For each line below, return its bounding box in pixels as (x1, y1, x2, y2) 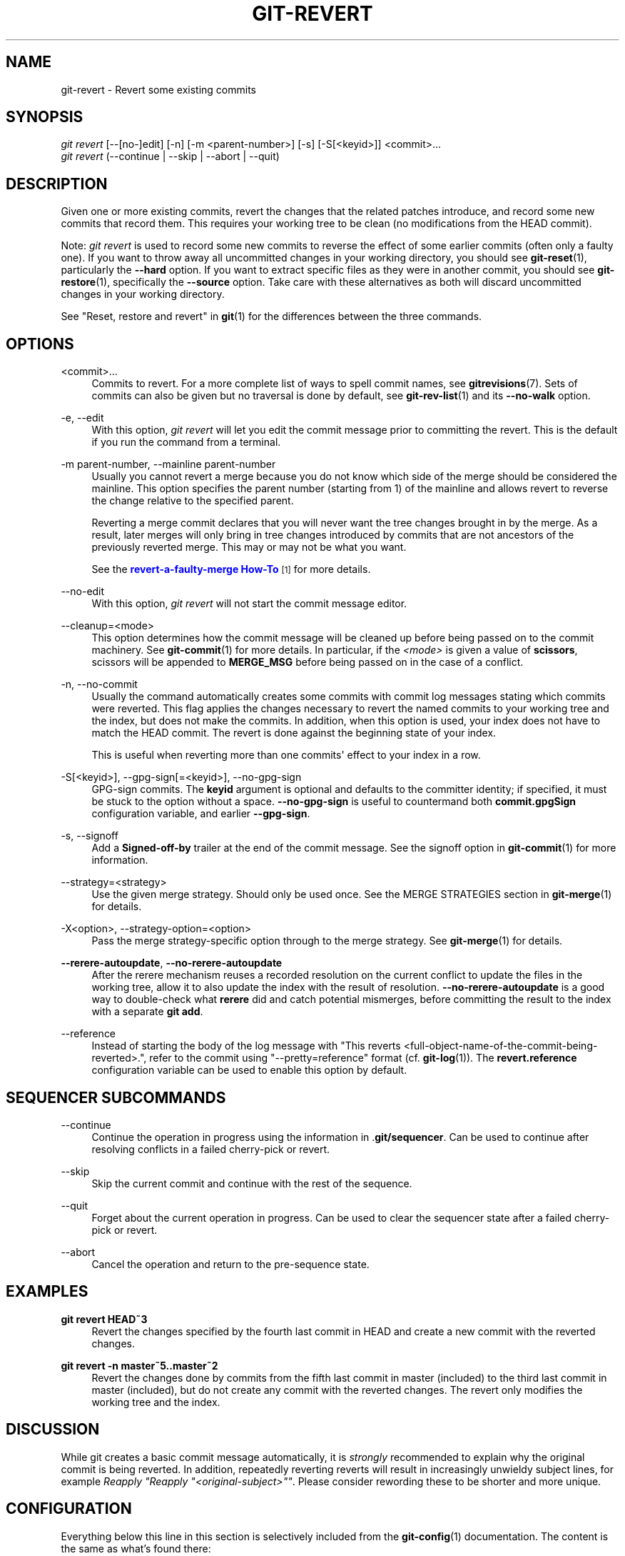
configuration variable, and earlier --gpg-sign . (91, 807, 310, 820)
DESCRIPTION (6, 174, 108, 193)
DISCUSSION (6, 1420, 100, 1439)
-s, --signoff (61, 829, 118, 842)
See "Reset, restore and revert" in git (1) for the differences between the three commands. (61, 310, 482, 323)
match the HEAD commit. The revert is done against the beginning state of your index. (91, 727, 497, 739)
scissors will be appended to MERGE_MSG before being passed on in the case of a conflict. (91, 656, 524, 669)
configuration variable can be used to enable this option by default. (91, 1064, 407, 1077)
